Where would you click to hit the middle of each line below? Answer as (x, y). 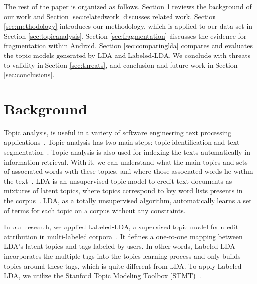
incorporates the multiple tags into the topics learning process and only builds (122, 256)
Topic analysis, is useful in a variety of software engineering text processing (118, 132)
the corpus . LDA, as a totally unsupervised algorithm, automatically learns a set (128, 200)
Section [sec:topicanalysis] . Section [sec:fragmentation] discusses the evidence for (125, 35)
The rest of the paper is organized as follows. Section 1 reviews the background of (128, 6)
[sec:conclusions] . (29, 75)
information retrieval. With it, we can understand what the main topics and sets (126, 161)
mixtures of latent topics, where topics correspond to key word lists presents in (123, 191)
